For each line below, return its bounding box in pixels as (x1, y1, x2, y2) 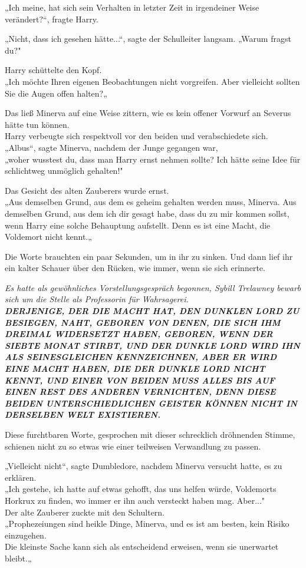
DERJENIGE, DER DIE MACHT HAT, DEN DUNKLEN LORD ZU (5, 305, 300, 317)
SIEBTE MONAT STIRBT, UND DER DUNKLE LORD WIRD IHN (5, 339, 300, 351)
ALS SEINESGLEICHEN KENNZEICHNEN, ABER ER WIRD (5, 351, 277, 363)
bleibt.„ (5, 552, 32, 564)
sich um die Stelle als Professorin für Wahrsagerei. (5, 293, 189, 305)
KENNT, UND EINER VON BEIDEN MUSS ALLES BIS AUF (5, 374, 275, 386)
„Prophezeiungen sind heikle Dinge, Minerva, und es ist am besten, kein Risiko (5, 517, 289, 530)
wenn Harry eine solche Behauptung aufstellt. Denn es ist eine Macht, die (5, 219, 271, 231)
